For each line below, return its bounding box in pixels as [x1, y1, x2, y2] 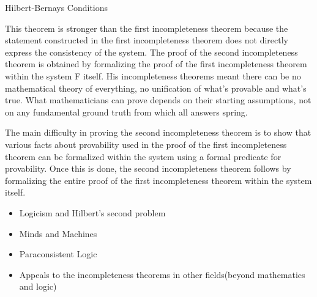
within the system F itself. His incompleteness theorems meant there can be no [5, 69, 301, 82]
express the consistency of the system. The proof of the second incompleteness [5, 45, 298, 58]
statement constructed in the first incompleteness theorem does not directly [5, 34, 288, 46]
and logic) [19, 280, 57, 293]
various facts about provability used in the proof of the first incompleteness [5, 137, 287, 150]
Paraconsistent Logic [19, 248, 97, 260]
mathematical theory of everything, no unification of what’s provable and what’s [5, 81, 307, 94]
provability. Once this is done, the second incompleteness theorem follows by [5, 162, 291, 175]
